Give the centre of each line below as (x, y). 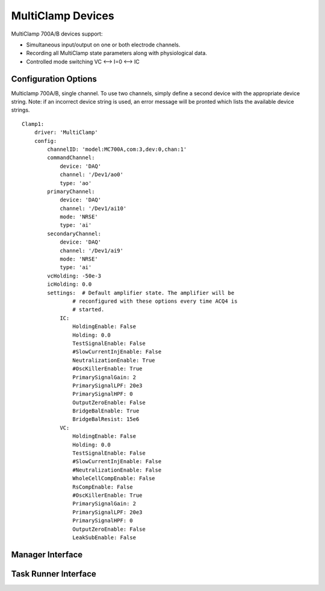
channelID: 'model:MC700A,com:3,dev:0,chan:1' (117, 149)
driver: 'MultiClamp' (66, 132)
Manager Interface (47, 555)
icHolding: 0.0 (70, 284)
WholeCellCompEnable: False (114, 479)
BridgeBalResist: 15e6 (106, 419)
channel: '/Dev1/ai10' (93, 208)
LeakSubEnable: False (104, 537)
